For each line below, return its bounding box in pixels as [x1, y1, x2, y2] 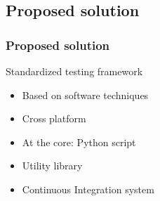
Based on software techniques [22, 87, 149, 102]
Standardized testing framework [6, 64, 143, 78]
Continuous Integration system [22, 181, 154, 196]
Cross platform [22, 111, 86, 126]
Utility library [22, 158, 83, 173]
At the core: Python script [22, 134, 136, 149]
